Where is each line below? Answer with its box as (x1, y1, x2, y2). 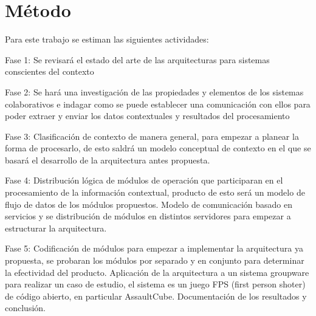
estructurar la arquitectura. (5, 221, 107, 234)
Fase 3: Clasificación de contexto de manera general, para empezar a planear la (5, 129, 299, 142)
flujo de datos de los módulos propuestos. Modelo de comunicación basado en (5, 197, 293, 210)
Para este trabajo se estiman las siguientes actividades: (5, 33, 209, 46)
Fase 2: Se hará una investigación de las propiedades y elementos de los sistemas (5, 85, 304, 98)
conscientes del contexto (5, 65, 94, 78)
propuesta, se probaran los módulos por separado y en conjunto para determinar (5, 254, 304, 267)
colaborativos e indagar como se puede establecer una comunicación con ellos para (5, 97, 311, 110)
